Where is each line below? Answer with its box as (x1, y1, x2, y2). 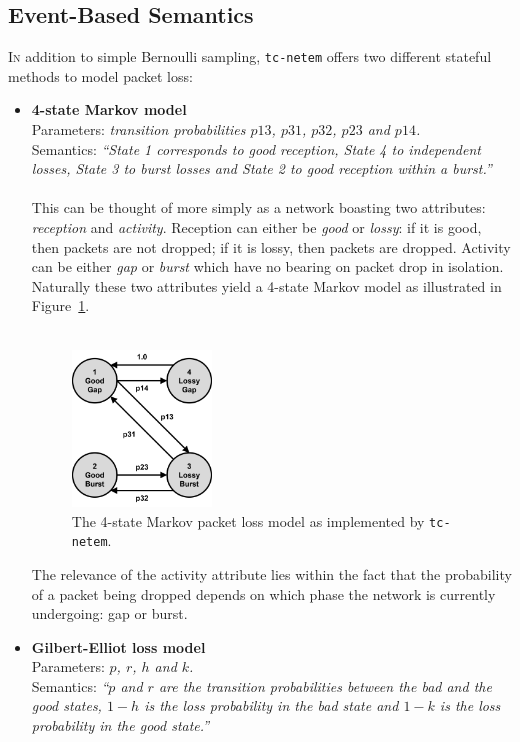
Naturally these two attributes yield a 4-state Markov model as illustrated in (31, 275, 502, 296)
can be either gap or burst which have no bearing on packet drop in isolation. (31, 256, 504, 277)
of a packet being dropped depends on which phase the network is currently (31, 583, 496, 604)
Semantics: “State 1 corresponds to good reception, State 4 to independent (31, 138, 481, 159)
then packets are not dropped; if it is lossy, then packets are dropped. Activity (31, 236, 511, 257)
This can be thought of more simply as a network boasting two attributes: (31, 197, 486, 218)
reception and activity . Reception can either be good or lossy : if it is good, (31, 217, 482, 238)
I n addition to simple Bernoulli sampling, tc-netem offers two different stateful (8, 46, 492, 67)
